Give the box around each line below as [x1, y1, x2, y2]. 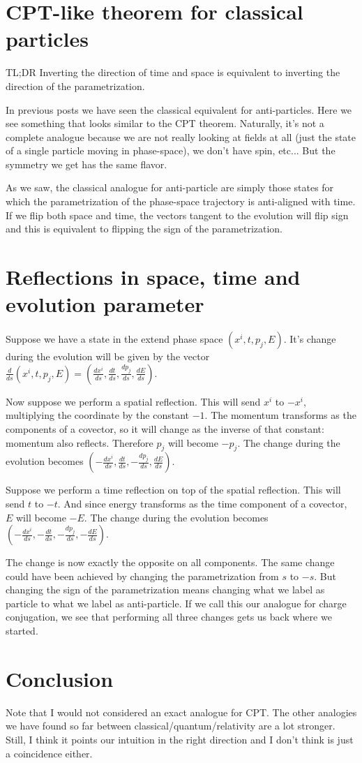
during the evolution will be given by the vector [6, 349, 210, 364]
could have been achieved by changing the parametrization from [6, 568, 279, 583]
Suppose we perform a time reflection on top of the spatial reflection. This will [6, 482, 341, 497]
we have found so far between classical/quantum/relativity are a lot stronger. [6, 718, 335, 733]
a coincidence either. [6, 746, 93, 760]
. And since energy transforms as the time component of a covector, [57, 496, 347, 510]
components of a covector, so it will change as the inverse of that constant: [6, 421, 324, 436]
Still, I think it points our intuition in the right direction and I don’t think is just [6, 732, 354, 746]
